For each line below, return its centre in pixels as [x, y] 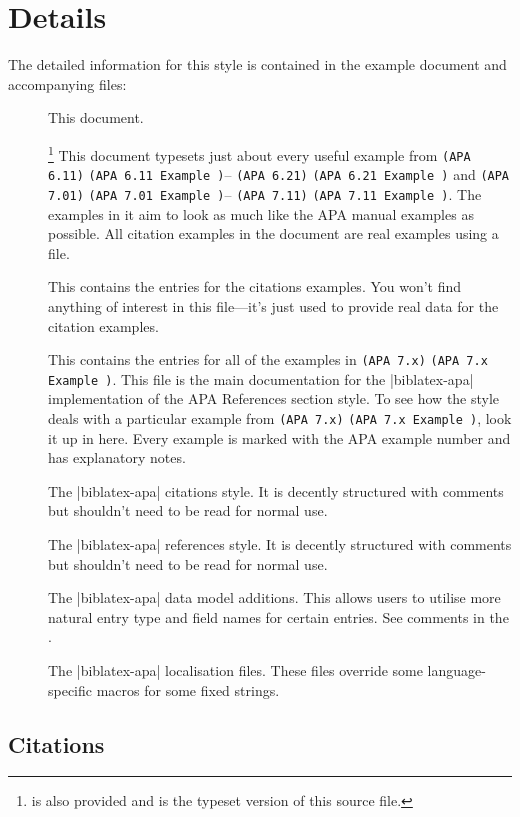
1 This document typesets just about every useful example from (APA [259, 153]
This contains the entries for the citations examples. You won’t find [255, 286]
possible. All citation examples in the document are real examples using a [273, 233]
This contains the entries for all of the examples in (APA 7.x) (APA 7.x [268, 359]
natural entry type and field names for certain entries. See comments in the [278, 616]
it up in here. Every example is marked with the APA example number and [279, 437]
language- [456, 670]
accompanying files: [67, 83]
